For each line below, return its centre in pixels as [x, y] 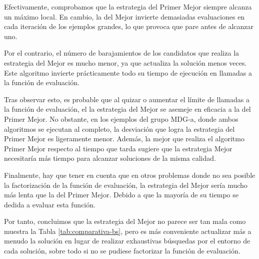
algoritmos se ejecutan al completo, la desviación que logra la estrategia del [119, 128]
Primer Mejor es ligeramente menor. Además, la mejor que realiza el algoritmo [124, 139]
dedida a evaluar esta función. [50, 204]
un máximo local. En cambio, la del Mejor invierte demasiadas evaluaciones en [124, 16]
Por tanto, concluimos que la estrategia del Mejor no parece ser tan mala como [125, 221]
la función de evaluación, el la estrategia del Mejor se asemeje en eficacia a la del [127, 109]
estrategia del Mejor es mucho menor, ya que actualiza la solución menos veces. [125, 62]
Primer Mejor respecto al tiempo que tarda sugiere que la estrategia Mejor [118, 148]
